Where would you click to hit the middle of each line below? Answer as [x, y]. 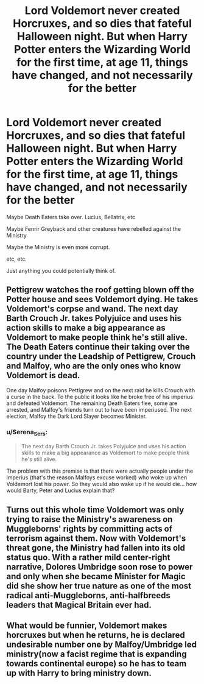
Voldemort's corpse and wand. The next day [92, 309]
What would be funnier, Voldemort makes [87, 626]
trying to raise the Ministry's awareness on [90, 519]
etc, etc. [17, 259]
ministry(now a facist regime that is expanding [97, 654]
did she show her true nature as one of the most [99, 586]
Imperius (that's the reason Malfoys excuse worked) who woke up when [97, 478]
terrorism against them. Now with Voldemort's [96, 538]
